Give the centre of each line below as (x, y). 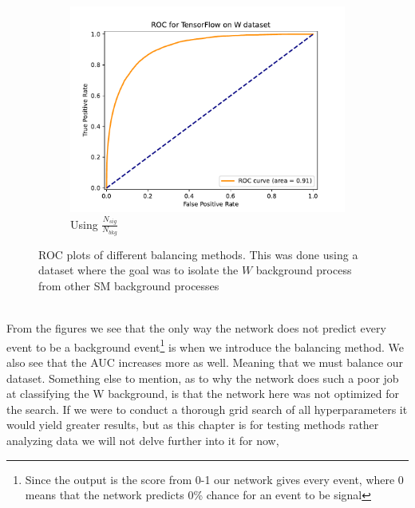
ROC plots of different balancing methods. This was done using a (198, 254)
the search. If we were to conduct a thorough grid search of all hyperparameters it (207, 409)
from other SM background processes (129, 285)
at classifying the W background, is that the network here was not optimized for (203, 394)
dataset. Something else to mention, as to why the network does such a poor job (203, 378)
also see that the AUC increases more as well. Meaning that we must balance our (205, 362)
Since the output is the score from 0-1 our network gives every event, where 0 (214, 479)
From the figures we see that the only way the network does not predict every (196, 328)
